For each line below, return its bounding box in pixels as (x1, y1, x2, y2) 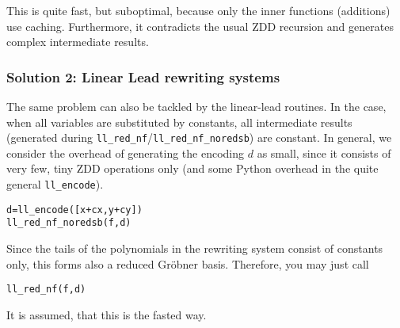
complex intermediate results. (6, 33, 149, 50)
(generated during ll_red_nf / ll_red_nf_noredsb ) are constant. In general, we (6, 129, 392, 146)
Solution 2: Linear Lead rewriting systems (6, 67, 280, 86)
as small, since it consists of (257, 144, 391, 161)
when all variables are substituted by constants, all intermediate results (6, 113, 352, 130)
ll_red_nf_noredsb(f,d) (6, 217, 131, 229)
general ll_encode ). (6, 176, 104, 193)
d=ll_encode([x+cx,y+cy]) (6, 204, 143, 215)
